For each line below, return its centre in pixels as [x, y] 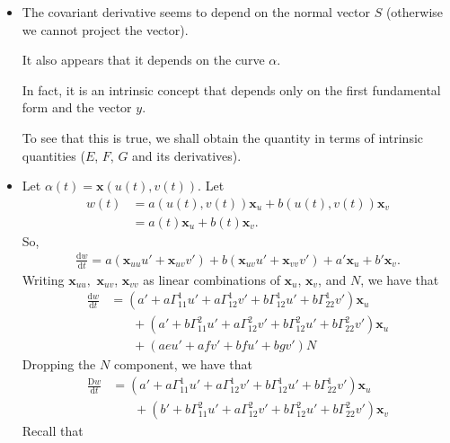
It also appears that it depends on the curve [143, 60]
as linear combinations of [212, 279]
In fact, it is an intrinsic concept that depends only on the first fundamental [231, 89]
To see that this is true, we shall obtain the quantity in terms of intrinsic [223, 137]
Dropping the [59, 364]
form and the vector [77, 107]
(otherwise [415, 12]
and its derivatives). [187, 155]
